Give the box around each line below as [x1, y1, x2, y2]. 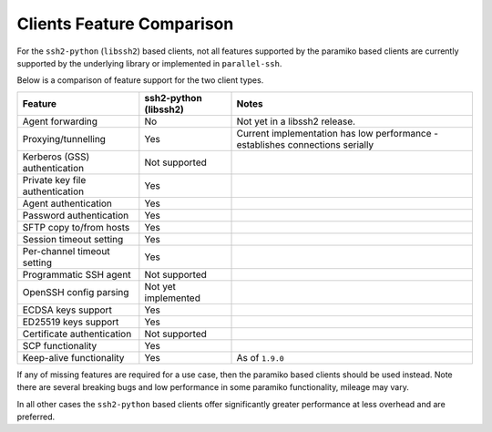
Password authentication [22, 209, 129, 221]
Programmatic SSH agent [22, 268, 131, 281]
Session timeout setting [22, 232, 124, 245]
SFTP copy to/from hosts [22, 221, 130, 233]
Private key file [22, 173, 87, 186]
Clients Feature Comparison [16, 14, 234, 34]
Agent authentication [22, 197, 113, 210]
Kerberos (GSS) [22, 150, 90, 163]
